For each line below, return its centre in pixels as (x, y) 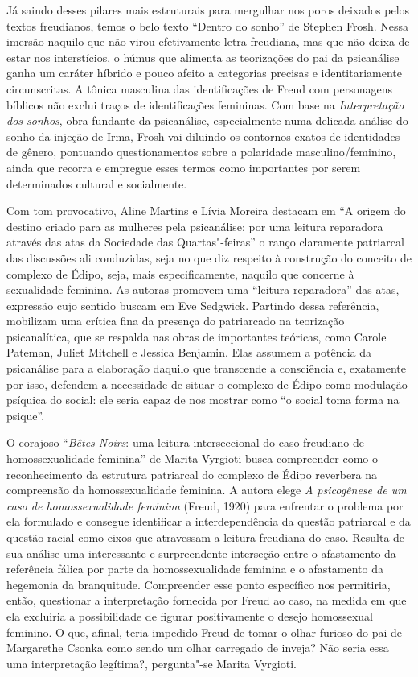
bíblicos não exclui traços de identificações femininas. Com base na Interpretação (205, 104)
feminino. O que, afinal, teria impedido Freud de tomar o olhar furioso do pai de (205, 632)
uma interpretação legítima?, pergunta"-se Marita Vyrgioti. (152, 663)
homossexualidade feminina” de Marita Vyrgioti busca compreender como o (192, 458)
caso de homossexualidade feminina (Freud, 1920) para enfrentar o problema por (205, 505)
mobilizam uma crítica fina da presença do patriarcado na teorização (176, 321)
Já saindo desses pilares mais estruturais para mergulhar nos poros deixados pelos (208, 10)
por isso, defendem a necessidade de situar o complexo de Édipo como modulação (207, 384)
